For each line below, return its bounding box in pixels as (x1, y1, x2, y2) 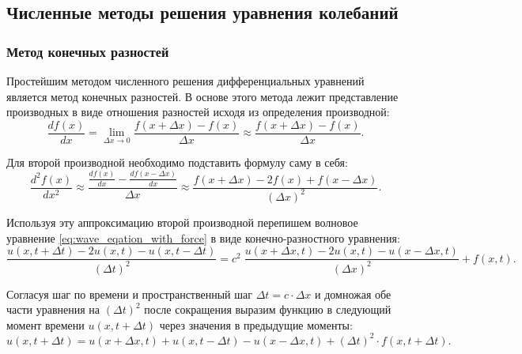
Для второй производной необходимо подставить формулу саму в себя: (6, 153, 348, 170)
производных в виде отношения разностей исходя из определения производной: (6, 104, 390, 120)
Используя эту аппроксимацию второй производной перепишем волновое (6, 213, 358, 230)
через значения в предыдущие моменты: (159, 316, 353, 333)
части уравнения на (6, 301, 100, 318)
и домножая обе (315, 285, 391, 302)
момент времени (6, 316, 85, 333)
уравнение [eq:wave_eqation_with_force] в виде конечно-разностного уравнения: (6, 229, 400, 246)
